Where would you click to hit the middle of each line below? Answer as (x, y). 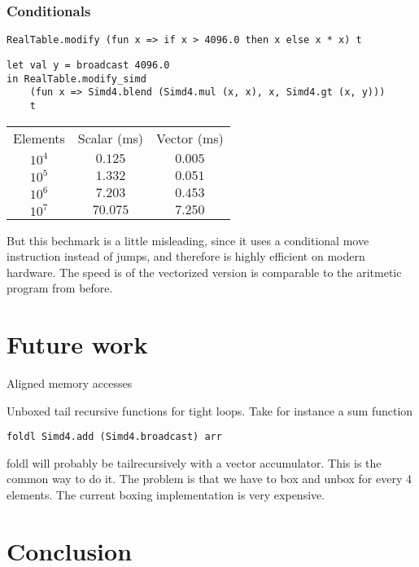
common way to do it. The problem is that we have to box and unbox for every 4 (209, 479)
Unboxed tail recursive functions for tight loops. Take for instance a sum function (210, 410)
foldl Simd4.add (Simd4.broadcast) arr (114, 437)
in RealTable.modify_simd (76, 79)
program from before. (60, 288)
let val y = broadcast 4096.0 (88, 65)
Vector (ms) (190, 138)
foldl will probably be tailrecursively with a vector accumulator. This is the (194, 462)
